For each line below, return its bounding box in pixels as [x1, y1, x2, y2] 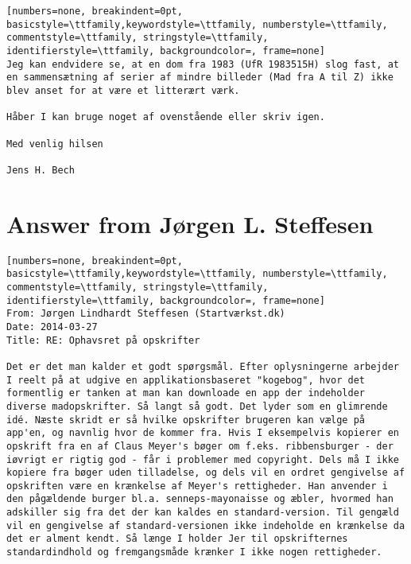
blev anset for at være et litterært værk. [6, 84, 240, 96]
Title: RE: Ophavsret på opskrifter [6, 334, 200, 346]
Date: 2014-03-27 [6, 321, 98, 333]
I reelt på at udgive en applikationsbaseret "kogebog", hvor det [6, 374, 366, 386]
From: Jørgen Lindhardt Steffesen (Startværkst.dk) [6, 308, 285, 320]
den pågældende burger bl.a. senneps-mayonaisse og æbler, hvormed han [6, 493, 394, 505]
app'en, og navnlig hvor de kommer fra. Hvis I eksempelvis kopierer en [6, 427, 399, 439]
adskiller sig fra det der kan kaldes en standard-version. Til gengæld [6, 507, 399, 519]
